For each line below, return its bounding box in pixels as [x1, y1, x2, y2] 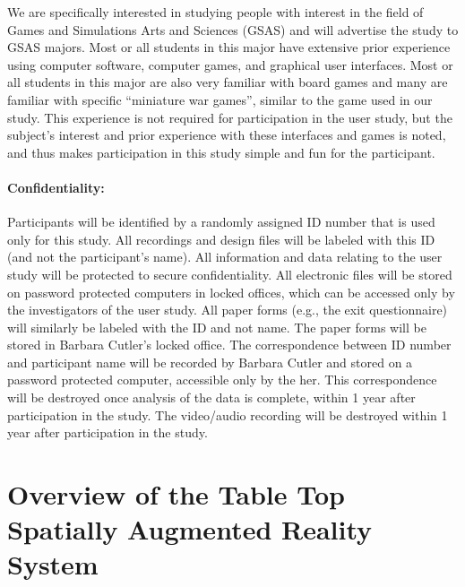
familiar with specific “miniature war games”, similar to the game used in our [7, 90, 433, 108]
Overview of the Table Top [7, 476, 345, 513]
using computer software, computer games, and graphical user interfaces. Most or [7, 55, 453, 73]
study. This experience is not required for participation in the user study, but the [7, 108, 452, 126]
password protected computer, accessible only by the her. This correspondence [7, 370, 437, 389]
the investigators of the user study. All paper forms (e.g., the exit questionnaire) [7, 300, 448, 319]
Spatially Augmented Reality [7, 511, 373, 548]
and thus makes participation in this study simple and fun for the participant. [7, 142, 435, 161]
